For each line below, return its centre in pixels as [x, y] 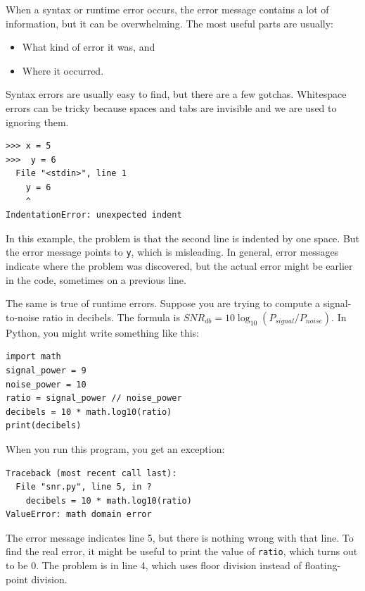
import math [33, 357]
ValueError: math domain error [79, 515]
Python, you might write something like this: [102, 332]
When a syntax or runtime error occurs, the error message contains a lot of [167, 9]
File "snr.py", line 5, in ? [84, 487]
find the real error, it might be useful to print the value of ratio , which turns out [182, 551]
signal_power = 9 [46, 370]
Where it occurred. [63, 70]
